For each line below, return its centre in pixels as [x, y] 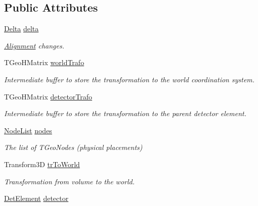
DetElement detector [36, 198]
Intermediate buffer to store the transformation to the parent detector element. [125, 113]
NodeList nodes [28, 130]
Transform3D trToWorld [42, 164]
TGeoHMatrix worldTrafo [44, 62]
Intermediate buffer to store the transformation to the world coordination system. [130, 79]
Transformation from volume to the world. [70, 181]
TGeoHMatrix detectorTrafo [48, 96]
